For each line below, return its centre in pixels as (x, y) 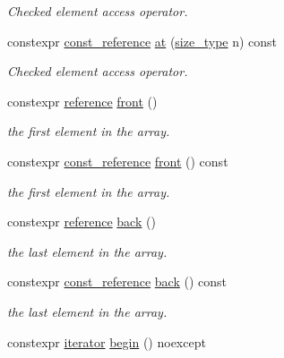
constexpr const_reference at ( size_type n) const (142, 41)
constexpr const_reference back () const (117, 281)
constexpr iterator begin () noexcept (107, 341)
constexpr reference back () (82, 222)
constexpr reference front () (82, 101)
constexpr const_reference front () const (118, 161)
